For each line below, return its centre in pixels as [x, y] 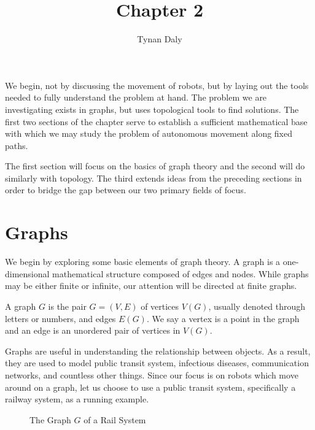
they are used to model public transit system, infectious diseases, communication [157, 363]
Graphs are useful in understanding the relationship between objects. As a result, [158, 351]
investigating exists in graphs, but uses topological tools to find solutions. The [152, 109]
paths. [17, 145]
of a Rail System [115, 419]
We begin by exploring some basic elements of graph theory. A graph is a [143, 262]
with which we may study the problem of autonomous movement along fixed [149, 133]
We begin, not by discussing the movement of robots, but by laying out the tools [157, 85]
